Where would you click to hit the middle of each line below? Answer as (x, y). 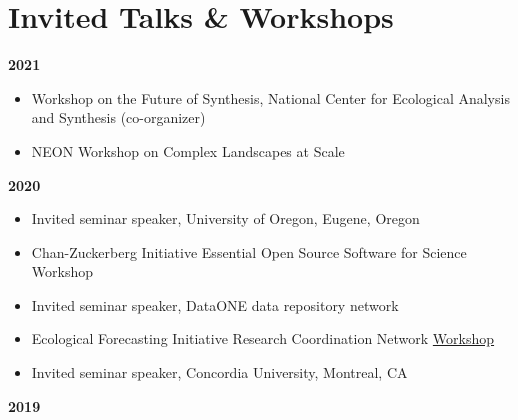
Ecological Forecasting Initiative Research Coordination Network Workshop (263, 338)
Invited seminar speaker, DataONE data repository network (215, 304)
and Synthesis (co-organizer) (118, 117)
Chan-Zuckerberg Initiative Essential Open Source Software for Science (249, 251)
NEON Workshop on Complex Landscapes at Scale (188, 150)
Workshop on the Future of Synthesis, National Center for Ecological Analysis (270, 97)
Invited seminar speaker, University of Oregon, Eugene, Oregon (225, 218)
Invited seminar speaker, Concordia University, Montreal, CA (219, 372)
